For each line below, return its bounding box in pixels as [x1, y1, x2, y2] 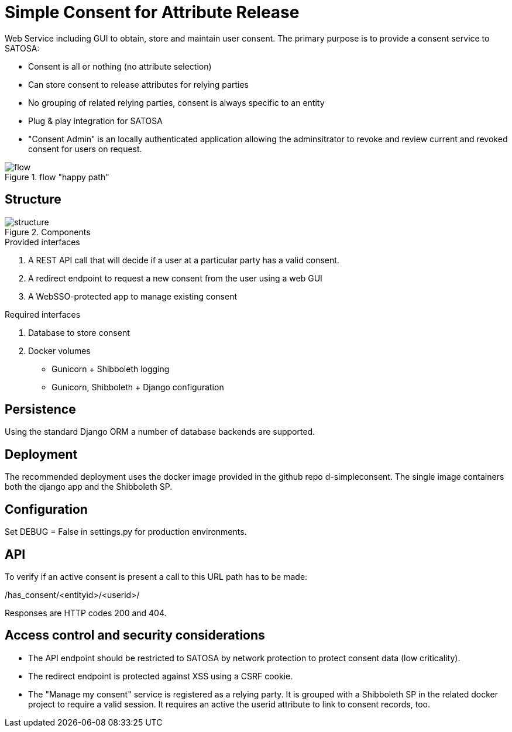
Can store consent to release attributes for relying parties [28, 79, 249, 90]
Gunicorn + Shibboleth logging [51, 363, 170, 374]
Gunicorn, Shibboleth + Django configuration [51, 382, 224, 392]
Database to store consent [28, 327, 130, 338]
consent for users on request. [28, 143, 142, 154]
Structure [5, 192, 61, 207]
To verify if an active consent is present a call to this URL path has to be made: [5, 571, 308, 582]
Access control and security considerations [5, 628, 265, 643]
